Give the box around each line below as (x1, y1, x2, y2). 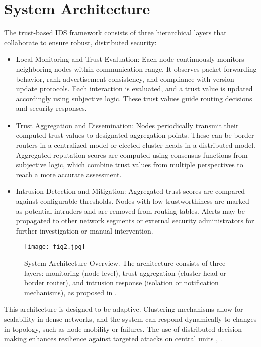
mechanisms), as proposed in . (24, 287, 117, 297)
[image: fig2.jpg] (24, 243, 85, 251)
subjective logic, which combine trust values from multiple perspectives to (16, 159, 243, 170)
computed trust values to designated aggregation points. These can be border (16, 130, 254, 140)
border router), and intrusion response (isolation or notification (24, 277, 219, 288)
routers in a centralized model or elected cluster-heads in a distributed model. (16, 140, 255, 150)
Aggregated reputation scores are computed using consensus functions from (16, 149, 248, 160)
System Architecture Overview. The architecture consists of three (24, 258, 226, 268)
